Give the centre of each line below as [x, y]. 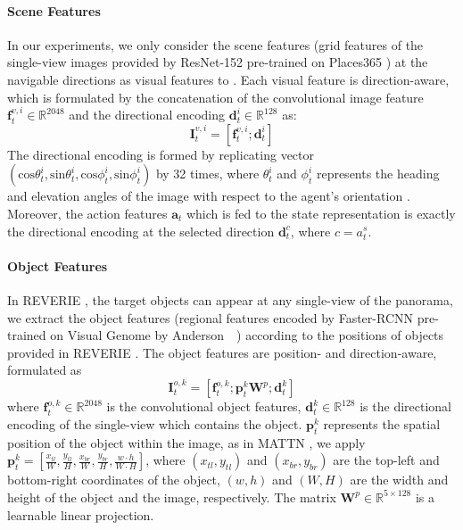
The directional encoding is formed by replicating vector [161, 154]
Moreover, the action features [87, 213]
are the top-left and [386, 460]
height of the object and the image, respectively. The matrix [172, 497]
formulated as [45, 370]
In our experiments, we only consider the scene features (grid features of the [215, 44]
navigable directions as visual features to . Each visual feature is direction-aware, [228, 79]
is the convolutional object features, [204, 406]
